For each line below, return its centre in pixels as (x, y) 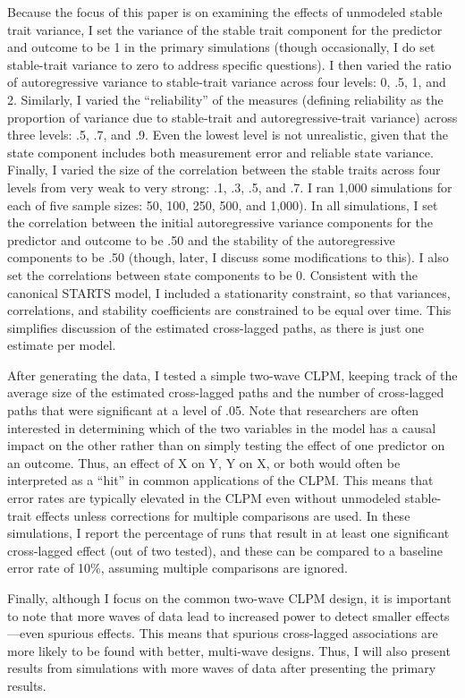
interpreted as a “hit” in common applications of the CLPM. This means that (220, 480)
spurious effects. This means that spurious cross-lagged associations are (243, 633)
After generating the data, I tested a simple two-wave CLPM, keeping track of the (232, 375)
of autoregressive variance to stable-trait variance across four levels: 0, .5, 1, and (227, 82)
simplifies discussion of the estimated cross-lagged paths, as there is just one (216, 327)
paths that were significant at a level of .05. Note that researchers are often (213, 410)
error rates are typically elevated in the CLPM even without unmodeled (204, 498)
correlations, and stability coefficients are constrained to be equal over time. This (229, 310)
